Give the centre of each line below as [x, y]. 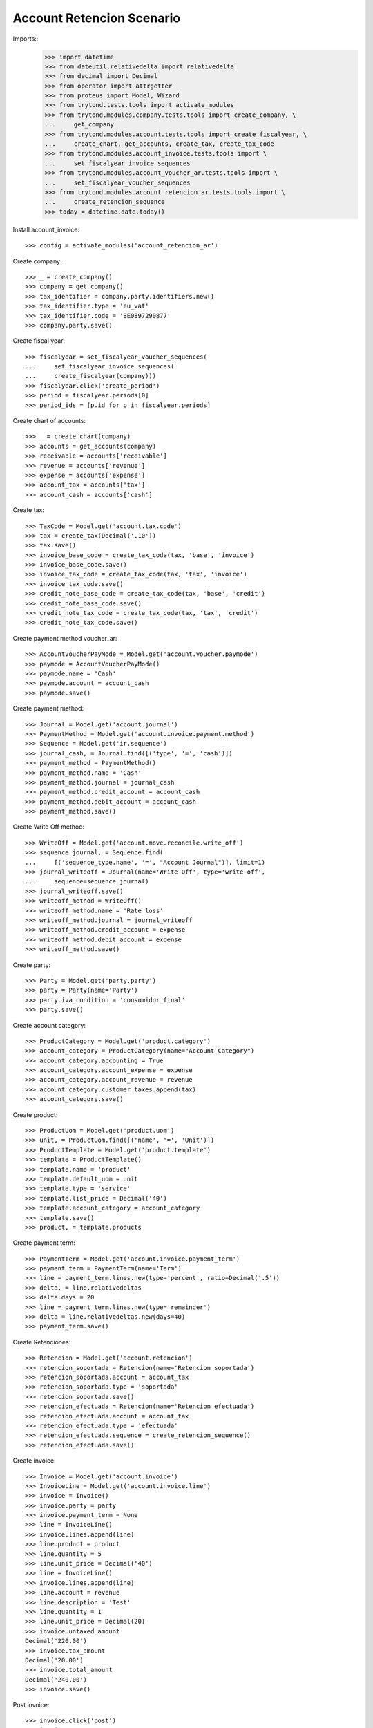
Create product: [35, 1115]
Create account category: [49, 1025]
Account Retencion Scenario [97, 18]
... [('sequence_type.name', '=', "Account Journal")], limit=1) [145, 862]
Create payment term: [44, 1243]
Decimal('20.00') [54, 1660]
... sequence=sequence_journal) [87, 882]
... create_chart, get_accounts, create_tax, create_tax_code [159, 144]
